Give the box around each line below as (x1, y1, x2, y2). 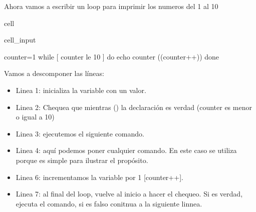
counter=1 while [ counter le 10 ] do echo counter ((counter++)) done (4, 51, 219, 61)
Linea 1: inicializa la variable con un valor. (16, 84, 146, 95)
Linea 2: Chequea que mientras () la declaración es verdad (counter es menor (16, 101, 252, 112)
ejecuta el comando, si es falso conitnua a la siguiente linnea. (16, 198, 202, 208)
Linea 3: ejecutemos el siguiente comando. (16, 128, 144, 138)
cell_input (4, 34, 36, 45)
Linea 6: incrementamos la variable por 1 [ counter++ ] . (16, 171, 183, 182)
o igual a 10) (16, 111, 55, 122)
